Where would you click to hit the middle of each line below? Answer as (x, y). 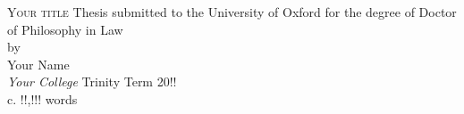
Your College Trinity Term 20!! (92, 81)
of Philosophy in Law (65, 29)
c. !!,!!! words (42, 98)
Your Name (38, 64)
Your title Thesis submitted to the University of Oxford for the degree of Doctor (232, 12)
